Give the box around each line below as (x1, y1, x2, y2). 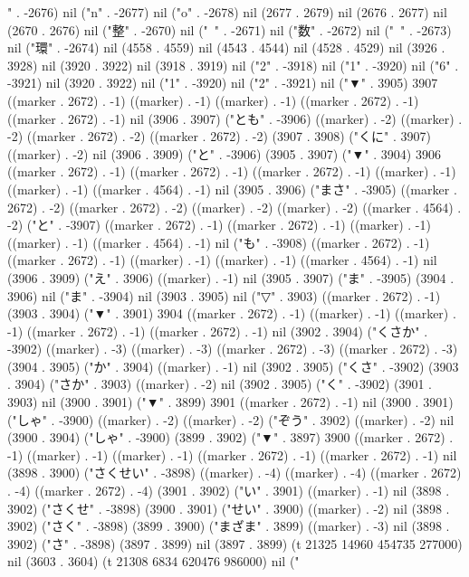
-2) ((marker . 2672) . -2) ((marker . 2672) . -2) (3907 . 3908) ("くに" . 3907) (7, 127, 431, 146)
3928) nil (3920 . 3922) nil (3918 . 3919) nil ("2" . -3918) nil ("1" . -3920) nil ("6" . (7, 55, 459, 74)
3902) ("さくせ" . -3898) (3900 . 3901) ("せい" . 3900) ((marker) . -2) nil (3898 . (7, 498, 450, 517)
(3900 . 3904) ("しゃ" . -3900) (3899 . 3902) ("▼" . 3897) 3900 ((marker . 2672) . (7, 428, 454, 447)
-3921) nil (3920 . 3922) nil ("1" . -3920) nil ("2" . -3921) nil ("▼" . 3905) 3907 (7, 73, 438, 92)
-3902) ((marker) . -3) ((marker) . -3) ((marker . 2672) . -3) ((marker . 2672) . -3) (7, 339, 458, 358)
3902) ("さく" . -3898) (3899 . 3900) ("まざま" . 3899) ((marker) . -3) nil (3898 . (7, 516, 450, 535)
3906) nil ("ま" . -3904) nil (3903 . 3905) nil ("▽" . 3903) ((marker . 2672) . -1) (7, 286, 441, 305)
